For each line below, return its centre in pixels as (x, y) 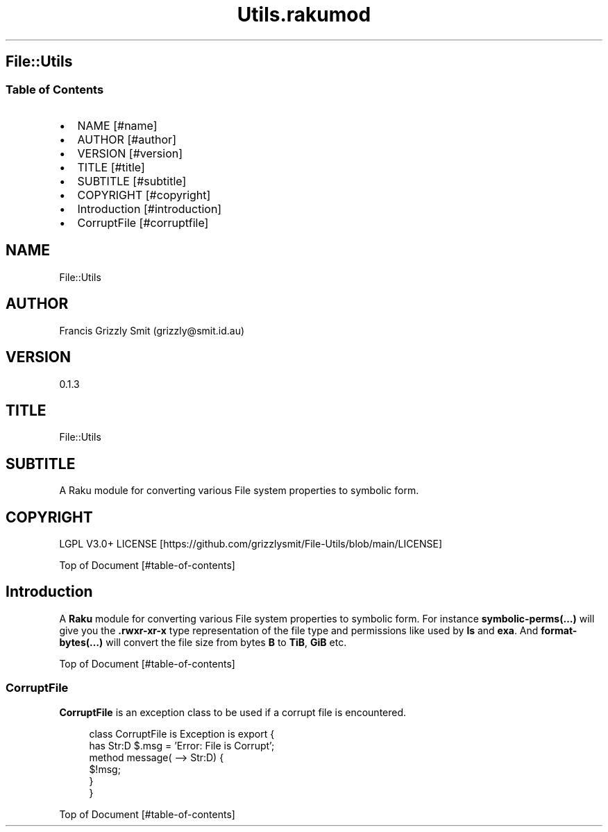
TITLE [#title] (111, 167)
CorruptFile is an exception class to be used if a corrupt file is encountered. (233, 712)
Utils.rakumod (304, 15)
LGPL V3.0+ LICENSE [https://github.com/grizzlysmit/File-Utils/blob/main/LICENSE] (251, 544)
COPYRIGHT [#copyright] (144, 195)
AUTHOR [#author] (127, 139)
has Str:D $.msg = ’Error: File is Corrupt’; (182, 745)
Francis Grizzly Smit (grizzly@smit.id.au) (152, 330)
